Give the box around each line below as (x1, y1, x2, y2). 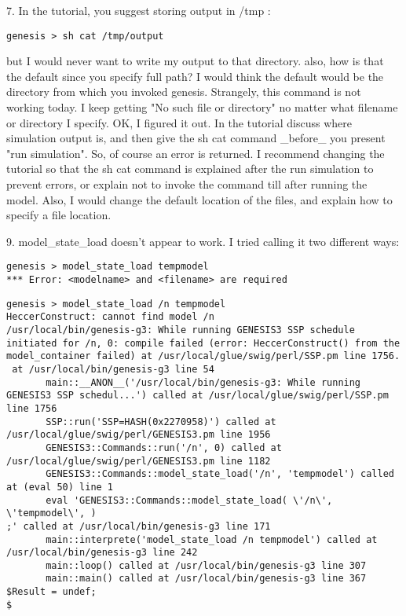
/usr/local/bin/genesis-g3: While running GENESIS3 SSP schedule (6, 324, 355, 335)
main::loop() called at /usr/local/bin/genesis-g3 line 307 (46, 559, 367, 571)
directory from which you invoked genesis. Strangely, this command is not (6, 83, 361, 100)
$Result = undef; (6, 586, 97, 598)
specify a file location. (6, 207, 112, 223)
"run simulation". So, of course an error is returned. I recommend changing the (6, 145, 385, 161)
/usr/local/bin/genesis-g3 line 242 (6, 547, 198, 559)
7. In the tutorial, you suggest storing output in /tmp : (6, 2, 271, 18)
